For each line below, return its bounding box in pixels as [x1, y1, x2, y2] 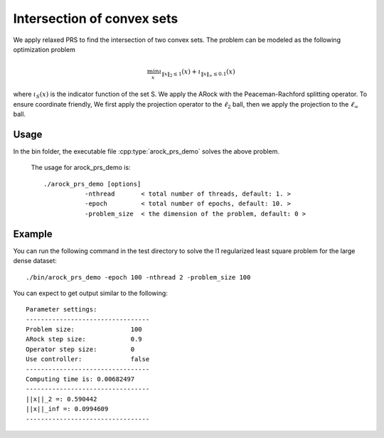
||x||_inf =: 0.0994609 [26, 405, 109, 413]
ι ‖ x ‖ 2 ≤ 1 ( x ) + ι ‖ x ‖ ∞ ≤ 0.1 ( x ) [159, 68, 235, 78]
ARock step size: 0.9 [26, 335, 142, 343]
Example [13, 228, 53, 240]
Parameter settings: [26, 306, 97, 314]
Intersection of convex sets [13, 11, 178, 26]
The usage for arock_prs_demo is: [31, 164, 131, 172]
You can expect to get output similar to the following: [13, 289, 169, 297]
